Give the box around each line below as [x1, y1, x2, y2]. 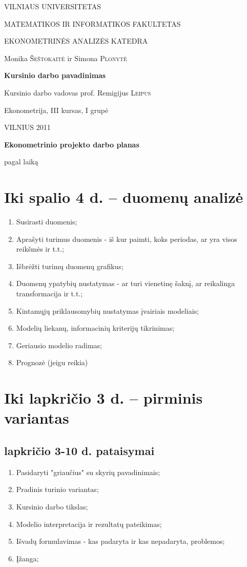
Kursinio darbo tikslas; [16, 501, 88, 512]
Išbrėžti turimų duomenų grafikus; [16, 260, 123, 271]
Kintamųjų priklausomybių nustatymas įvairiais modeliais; [16, 305, 199, 316]
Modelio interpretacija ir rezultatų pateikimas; [16, 518, 162, 529]
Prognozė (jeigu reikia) [16, 357, 88, 368]
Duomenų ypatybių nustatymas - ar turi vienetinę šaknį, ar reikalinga [16, 278, 235, 289]
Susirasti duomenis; [16, 216, 77, 227]
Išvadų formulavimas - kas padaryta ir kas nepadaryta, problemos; [16, 536, 225, 546]
